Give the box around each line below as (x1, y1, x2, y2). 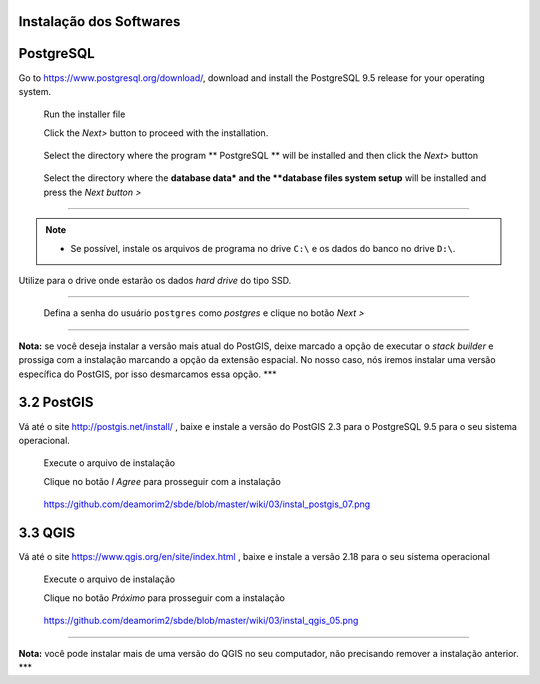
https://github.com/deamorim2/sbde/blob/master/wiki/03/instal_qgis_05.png (43, 615, 359, 627)
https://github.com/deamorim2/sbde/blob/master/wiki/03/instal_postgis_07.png (43, 498, 371, 510)
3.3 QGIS (18, 524, 75, 541)
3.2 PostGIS (18, 394, 94, 411)
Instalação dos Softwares (18, 13, 181, 30)
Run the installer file (43, 108, 126, 120)
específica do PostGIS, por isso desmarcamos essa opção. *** (18, 368, 277, 380)
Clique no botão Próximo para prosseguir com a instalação (43, 591, 285, 604)
